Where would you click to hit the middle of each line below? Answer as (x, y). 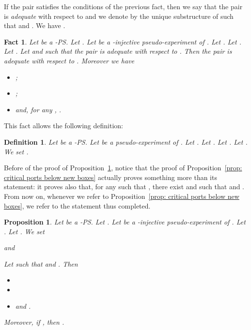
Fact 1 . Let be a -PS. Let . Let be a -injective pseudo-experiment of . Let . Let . (123, 41)
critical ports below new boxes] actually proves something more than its (110, 177)
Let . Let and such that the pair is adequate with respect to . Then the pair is (118, 51)
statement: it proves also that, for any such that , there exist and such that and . (124, 187)
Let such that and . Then (41, 263)
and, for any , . (38, 109)
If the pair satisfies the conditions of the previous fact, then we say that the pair (123, 6)
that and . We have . (35, 25)
